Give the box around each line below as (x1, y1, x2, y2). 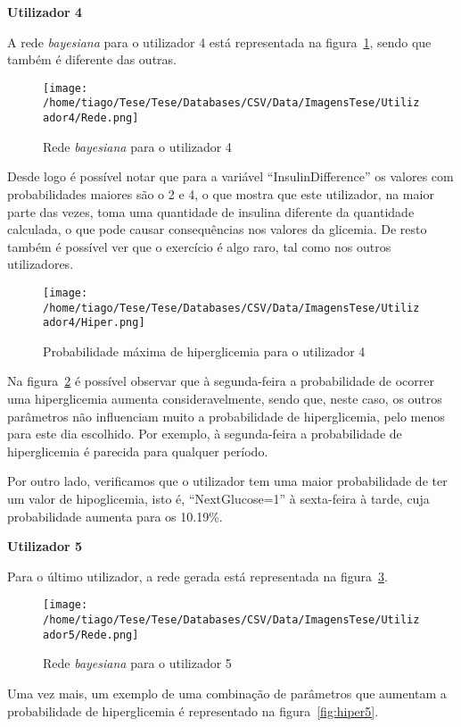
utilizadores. (7, 255, 74, 273)
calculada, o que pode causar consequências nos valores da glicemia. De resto (7, 220, 427, 238)
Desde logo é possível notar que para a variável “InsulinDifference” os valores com (7, 167, 454, 186)
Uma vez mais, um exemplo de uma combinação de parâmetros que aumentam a (7, 683, 447, 702)
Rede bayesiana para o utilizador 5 (43, 654, 232, 673)
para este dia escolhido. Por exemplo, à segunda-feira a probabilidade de (7, 424, 402, 443)
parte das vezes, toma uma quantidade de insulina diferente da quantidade (7, 202, 415, 221)
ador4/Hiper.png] (43, 316, 145, 330)
